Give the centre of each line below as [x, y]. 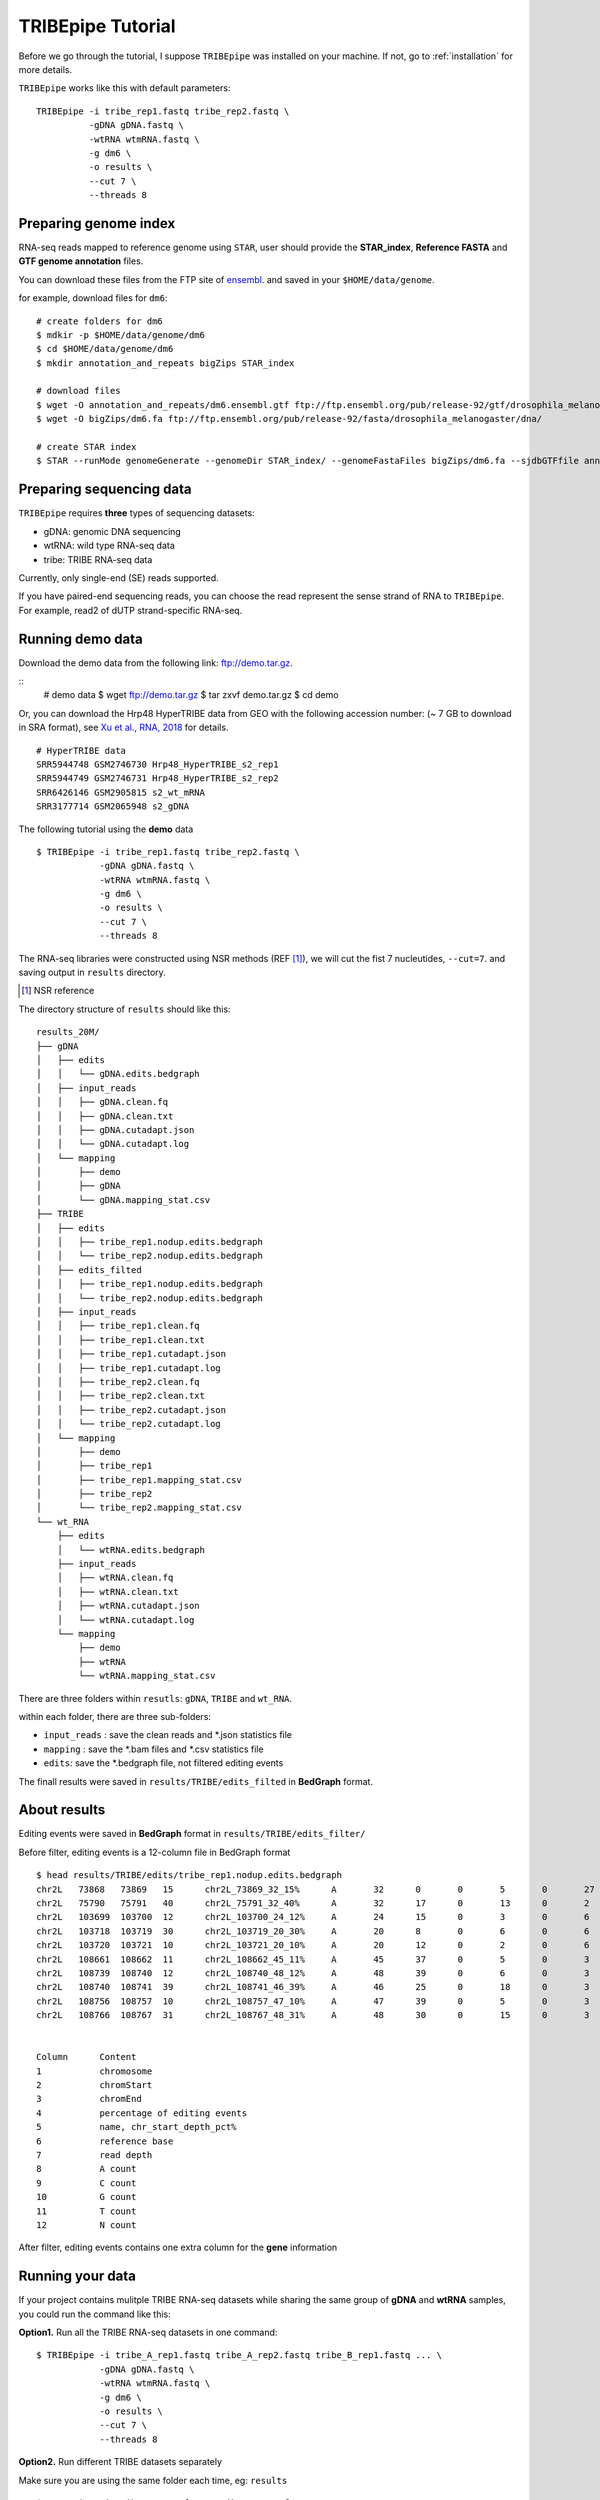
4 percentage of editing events [142, 2113]
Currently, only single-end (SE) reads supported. [118, 577]
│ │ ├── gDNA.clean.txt [105, 1116]
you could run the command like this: [94, 2314]
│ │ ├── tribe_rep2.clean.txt [120, 1396]
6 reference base [105, 2141]
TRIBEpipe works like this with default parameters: [124, 88]
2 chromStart [94, 2085]
